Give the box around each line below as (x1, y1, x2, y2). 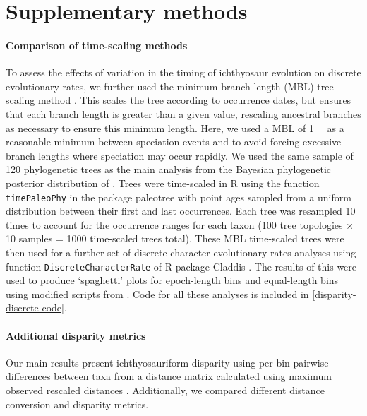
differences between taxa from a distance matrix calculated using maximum (6, 369, 332, 384)
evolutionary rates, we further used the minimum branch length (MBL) (6, 78, 314, 93)
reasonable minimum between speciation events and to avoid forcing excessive (6, 134, 342, 149)
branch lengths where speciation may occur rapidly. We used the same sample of (6, 148, 354, 162)
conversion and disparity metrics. (6, 396, 149, 411)
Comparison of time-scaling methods (6, 37, 188, 52)
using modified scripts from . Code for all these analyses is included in (6, 286, 309, 301)
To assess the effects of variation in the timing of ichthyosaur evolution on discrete (6, 65, 361, 80)
